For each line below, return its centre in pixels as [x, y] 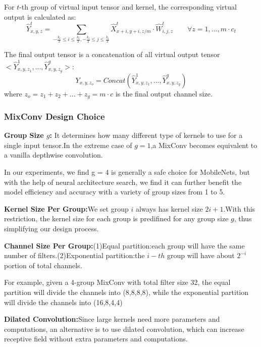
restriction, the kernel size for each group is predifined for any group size [116, 218]
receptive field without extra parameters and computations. [96, 339]
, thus [243, 218]
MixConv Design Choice [55, 116]
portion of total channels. [43, 265]
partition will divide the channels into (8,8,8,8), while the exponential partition [126, 292]
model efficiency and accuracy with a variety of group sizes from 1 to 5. [115, 192]
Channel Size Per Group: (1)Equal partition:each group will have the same [124, 245]
